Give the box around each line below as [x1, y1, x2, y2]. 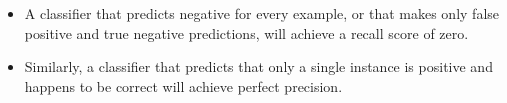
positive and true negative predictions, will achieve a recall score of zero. [24, 22, 469, 43]
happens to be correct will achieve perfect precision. [24, 75, 343, 96]
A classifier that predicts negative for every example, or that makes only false [24, 3, 500, 23]
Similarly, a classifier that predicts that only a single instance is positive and [24, 56, 493, 77]
